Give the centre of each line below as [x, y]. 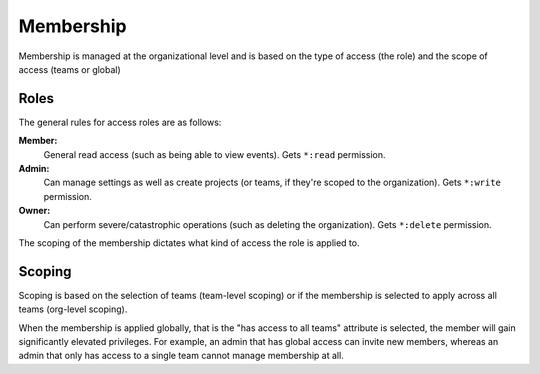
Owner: [34, 211]
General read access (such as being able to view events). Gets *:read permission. [214, 154]
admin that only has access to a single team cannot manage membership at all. [181, 356]
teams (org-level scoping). [73, 309]
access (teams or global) [70, 69]
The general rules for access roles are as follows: [120, 122]
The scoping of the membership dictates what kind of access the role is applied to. [189, 242]
